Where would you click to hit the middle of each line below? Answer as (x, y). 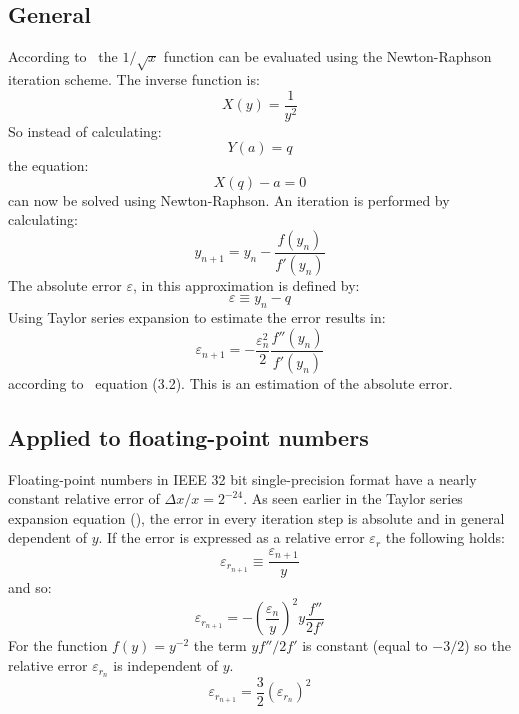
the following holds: (445, 537)
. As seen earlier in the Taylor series (353, 498)
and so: (30, 587)
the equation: (48, 165)
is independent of (166, 665)
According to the (63, 56)
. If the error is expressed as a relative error (231, 537)
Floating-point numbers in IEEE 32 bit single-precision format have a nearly (242, 478)
